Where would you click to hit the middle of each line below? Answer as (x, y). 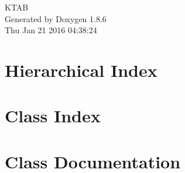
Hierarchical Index (81, 70)
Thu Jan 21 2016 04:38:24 (51, 30)
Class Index (53, 116)
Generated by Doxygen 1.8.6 (56, 18)
